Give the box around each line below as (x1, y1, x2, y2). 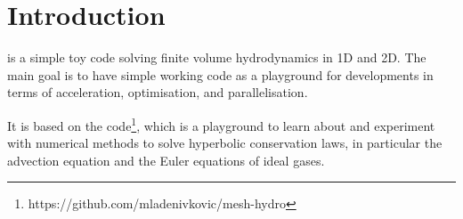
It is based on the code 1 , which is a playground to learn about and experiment (7, 113, 435, 134)
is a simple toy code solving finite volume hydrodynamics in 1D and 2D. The (7, 48, 426, 67)
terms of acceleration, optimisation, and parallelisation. (7, 83, 308, 101)
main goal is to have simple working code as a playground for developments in (7, 65, 434, 84)
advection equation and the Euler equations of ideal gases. (7, 150, 325, 169)
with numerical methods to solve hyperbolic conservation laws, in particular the (7, 134, 443, 152)
